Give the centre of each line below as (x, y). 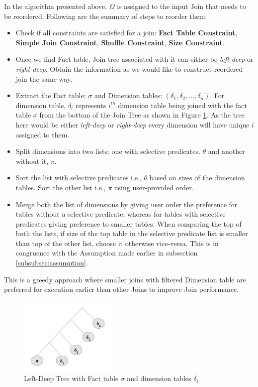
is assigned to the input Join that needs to (181, 6)
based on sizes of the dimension (197, 178)
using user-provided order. (154, 187)
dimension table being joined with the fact (182, 105)
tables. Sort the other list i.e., (61, 187)
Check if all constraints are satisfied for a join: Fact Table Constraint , (127, 33)
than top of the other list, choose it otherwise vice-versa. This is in (117, 243)
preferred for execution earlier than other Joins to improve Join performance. (122, 289)
